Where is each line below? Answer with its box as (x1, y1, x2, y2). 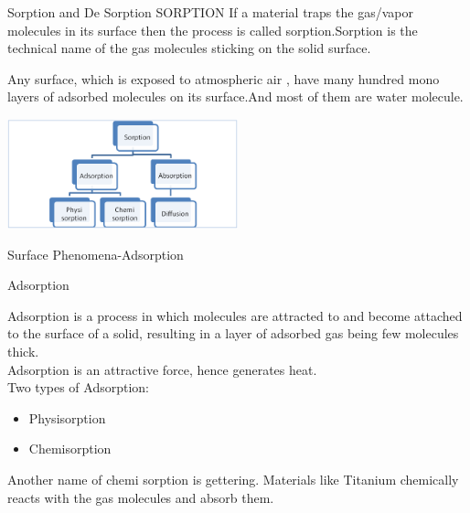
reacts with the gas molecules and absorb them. (7, 487, 274, 507)
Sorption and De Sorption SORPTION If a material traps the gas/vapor (7, 3, 413, 21)
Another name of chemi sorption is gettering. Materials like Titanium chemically (7, 470, 459, 489)
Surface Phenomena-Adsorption (7, 244, 184, 263)
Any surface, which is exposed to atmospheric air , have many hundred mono (7, 69, 440, 88)
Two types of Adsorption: (7, 378, 149, 397)
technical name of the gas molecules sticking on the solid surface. (7, 38, 371, 58)
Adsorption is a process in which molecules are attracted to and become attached (7, 305, 463, 325)
